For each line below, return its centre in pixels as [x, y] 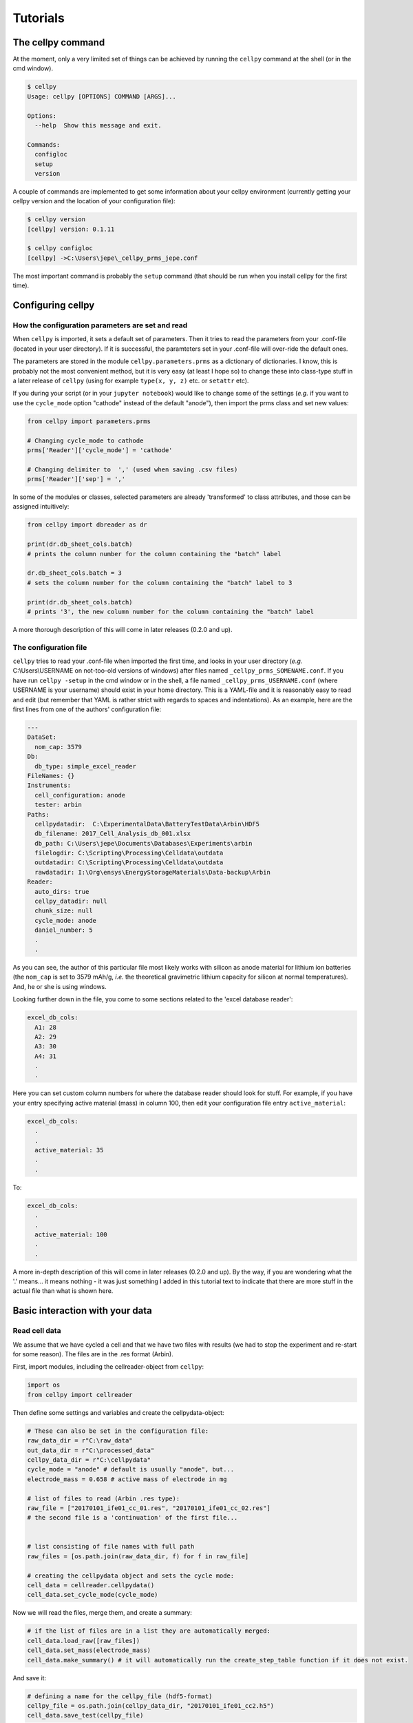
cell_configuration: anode [80, 795]
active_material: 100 [71, 1234]
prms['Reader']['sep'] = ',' [76, 479]
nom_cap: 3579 [59, 747]
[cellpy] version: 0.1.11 [71, 229]
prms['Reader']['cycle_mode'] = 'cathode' [100, 450]
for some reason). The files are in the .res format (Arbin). [93, 1354]
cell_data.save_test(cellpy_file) [85, 1715]
